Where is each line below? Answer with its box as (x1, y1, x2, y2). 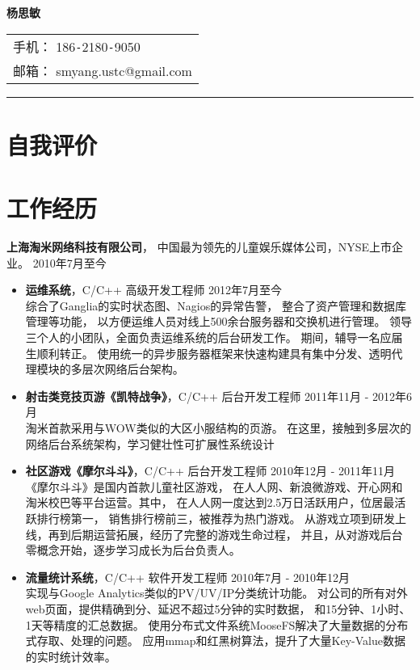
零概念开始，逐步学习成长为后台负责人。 (25, 541, 241, 558)
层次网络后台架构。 (82, 360, 184, 377)
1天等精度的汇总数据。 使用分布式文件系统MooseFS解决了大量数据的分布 (25, 616, 409, 633)
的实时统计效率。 (25, 647, 116, 664)
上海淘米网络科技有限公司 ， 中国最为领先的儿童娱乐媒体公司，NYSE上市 (6, 238, 392, 255)
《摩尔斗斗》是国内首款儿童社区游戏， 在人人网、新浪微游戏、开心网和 (25, 478, 403, 495)
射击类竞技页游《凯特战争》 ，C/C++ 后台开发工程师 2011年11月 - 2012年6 (25, 387, 413, 404)
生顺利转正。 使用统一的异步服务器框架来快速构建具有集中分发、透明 (25, 344, 392, 361)
